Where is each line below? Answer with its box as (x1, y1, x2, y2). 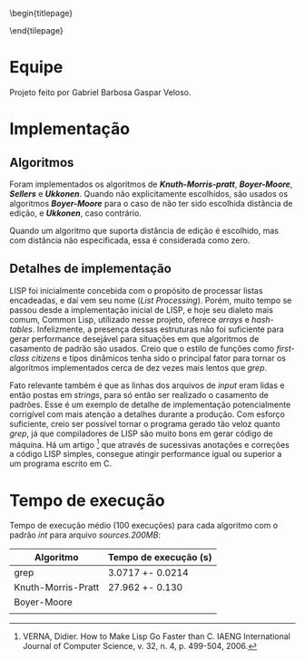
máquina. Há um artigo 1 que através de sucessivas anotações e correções (9, 437, 290, 450)
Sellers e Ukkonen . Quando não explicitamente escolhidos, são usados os (9, 188, 289, 199)
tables (9, 324, 34, 335)
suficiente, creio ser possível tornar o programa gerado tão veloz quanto (9, 418, 280, 429)
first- (276, 343, 295, 354)
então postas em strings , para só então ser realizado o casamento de (9, 389, 270, 400)
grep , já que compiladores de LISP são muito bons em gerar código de (9, 428, 274, 439)
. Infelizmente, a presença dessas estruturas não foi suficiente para (32, 324, 284, 335)
